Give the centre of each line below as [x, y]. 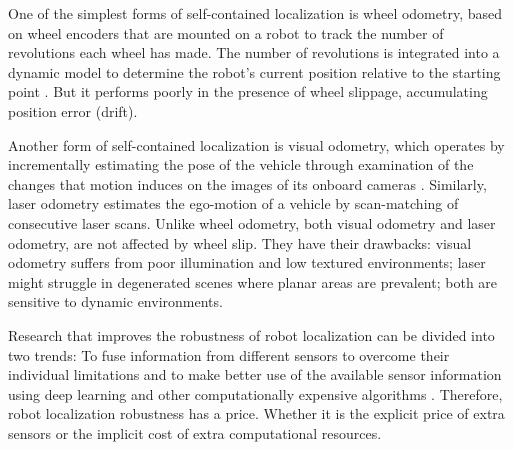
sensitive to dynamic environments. [115, 301]
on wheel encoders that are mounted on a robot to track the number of [226, 32]
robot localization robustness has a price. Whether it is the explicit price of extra [256, 413]
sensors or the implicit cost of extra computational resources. [195, 432]
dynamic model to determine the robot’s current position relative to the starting [254, 71]
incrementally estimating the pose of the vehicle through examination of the [241, 164]
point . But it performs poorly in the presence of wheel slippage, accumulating [248, 91]
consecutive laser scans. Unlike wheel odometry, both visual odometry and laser [252, 222]
